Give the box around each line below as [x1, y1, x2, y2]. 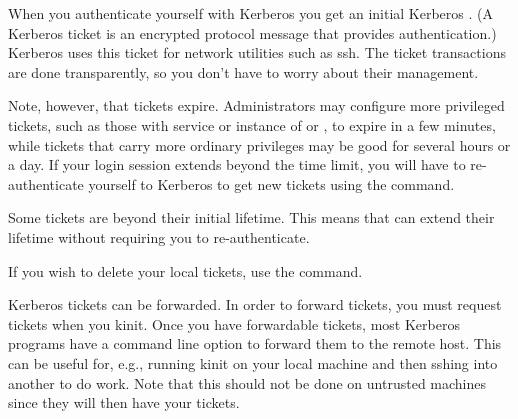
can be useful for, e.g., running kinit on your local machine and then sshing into [8, 352, 498, 373]
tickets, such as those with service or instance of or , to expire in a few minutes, [8, 114, 496, 135]
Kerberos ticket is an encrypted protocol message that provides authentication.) [8, 22, 497, 43]
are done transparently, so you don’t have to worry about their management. [8, 61, 479, 82]
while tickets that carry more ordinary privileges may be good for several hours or [8, 134, 511, 155]
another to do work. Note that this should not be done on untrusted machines [8, 372, 487, 393]
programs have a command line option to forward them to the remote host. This [8, 333, 502, 354]
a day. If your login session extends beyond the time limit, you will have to [8, 154, 466, 175]
